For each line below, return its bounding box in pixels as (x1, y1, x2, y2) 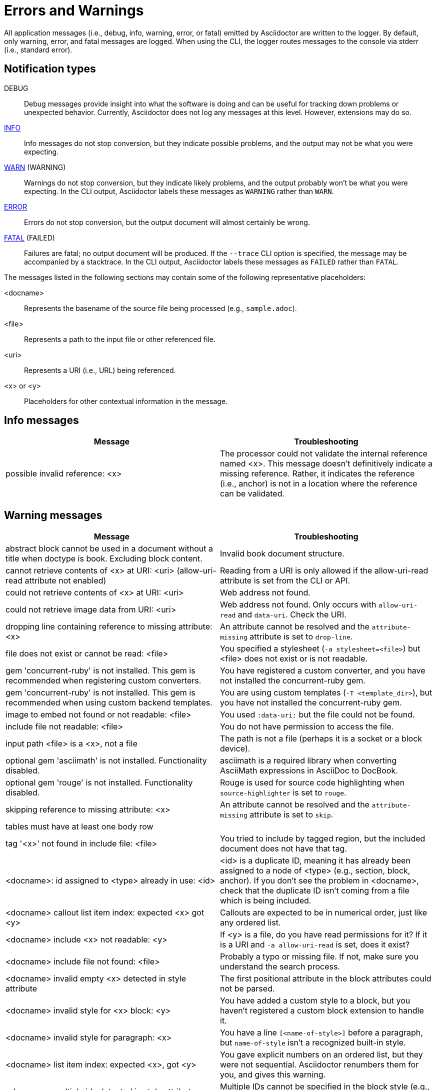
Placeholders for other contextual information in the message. (24, 396, 228, 405)
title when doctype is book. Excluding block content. (5, 553, 202, 564)
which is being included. (220, 895, 311, 906)
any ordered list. (220, 917, 281, 928)
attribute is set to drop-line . (249, 631, 353, 642)
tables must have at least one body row (5, 821, 153, 832)
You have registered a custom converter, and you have (220, 665, 425, 676)
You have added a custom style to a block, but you (220, 995, 410, 1006)
